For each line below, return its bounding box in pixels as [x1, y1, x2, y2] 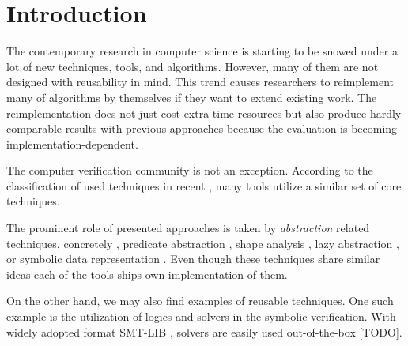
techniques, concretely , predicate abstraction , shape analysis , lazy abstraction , [6, 235, 399, 251]
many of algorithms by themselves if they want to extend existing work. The [6, 88, 377, 105]
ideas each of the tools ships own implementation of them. [6, 265, 288, 282]
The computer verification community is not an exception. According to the [6, 162, 373, 179]
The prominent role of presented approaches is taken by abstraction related [6, 220, 370, 236]
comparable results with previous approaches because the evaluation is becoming [6, 120, 398, 137]
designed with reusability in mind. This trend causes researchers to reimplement [6, 73, 394, 90]
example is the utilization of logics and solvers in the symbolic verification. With [6, 308, 396, 325]
